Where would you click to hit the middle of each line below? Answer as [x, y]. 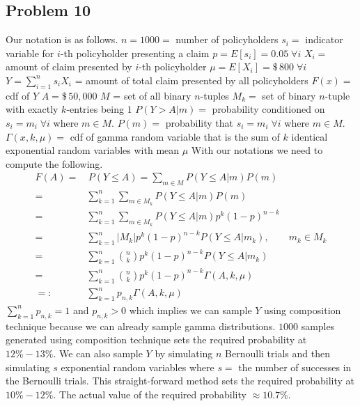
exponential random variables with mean [93, 150]
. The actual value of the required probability [150, 394]
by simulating [184, 353]
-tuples [214, 95]
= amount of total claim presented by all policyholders [191, 80]
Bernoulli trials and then [277, 353]
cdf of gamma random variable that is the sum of [175, 136]
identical [310, 136]
